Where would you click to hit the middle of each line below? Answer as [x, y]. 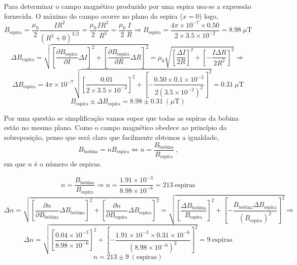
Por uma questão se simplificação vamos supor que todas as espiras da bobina [121, 117]
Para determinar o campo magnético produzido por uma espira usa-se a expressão [128, 6]
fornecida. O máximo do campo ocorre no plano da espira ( [93, 16]
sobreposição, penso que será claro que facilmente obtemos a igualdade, [112, 137]
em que [15, 164]
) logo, [209, 16]
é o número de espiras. [68, 164]
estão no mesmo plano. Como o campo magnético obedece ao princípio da [115, 127]
